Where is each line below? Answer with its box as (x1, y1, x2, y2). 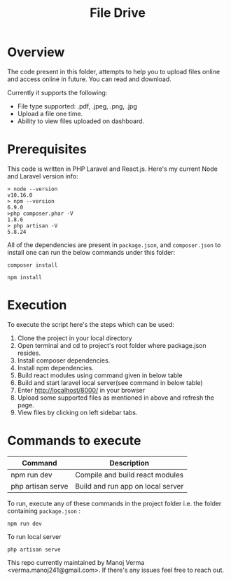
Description (109, 458, 150, 468)
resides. (17, 349, 41, 357)
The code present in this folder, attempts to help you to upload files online (7, 67, 220, 76)
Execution (7, 297, 67, 313)
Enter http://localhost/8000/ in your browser (17, 386, 146, 394)
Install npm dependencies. (17, 363, 94, 372)
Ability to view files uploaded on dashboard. (17, 117, 145, 125)
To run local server (7, 532, 62, 540)
